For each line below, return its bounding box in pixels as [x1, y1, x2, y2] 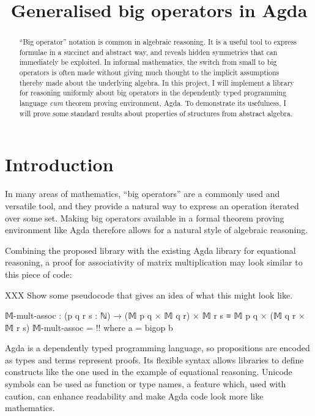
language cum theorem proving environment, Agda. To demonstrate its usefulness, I [19, 98, 286, 108]
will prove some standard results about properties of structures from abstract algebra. [19, 108, 293, 118]
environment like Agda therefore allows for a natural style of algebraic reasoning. [5, 223, 308, 236]
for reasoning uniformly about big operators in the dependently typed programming [19, 87, 286, 98]
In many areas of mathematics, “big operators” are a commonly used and [5, 187, 280, 200]
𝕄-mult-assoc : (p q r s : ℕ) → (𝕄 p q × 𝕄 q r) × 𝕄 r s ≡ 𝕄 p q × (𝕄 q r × [5, 309, 305, 322]
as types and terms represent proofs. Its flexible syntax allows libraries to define [5, 353, 304, 366]
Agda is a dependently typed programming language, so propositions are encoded [5, 341, 310, 354]
